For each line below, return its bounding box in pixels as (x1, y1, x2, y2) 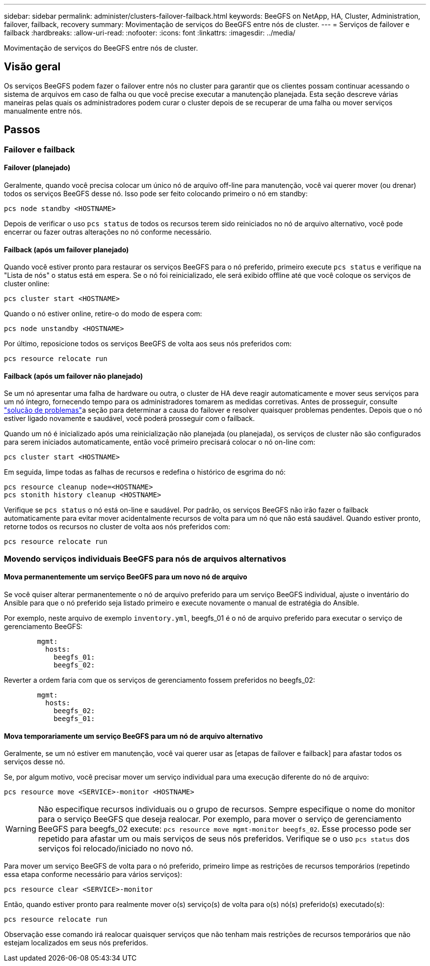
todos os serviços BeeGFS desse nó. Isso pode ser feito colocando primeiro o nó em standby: (4, 189, 308, 198)
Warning (5, 824, 36, 834)
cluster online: (4, 279, 50, 288)
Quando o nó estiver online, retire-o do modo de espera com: (4, 309, 202, 318)
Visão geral (4, 60, 61, 73)
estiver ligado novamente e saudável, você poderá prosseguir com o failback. (4, 414, 255, 423)
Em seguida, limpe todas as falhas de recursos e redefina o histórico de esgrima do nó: (4, 468, 286, 477)
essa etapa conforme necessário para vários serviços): (4, 870, 183, 879)
